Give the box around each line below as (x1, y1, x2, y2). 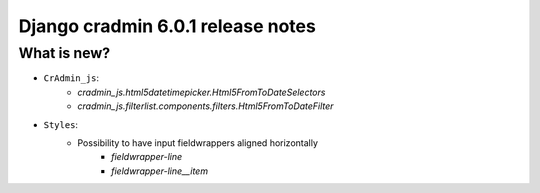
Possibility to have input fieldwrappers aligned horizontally (77, 136, 319, 149)
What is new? (18, 44, 111, 62)
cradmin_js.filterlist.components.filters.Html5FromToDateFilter (77, 100, 334, 112)
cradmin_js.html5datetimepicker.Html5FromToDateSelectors (77, 86, 326, 98)
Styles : (43, 118, 79, 130)
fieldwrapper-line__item (111, 165, 209, 177)
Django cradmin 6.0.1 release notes (18, 15, 317, 37)
